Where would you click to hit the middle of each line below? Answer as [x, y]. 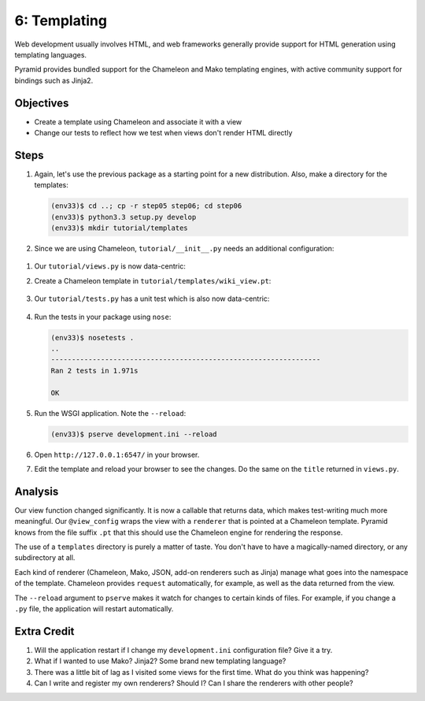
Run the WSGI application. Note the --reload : [110, 413]
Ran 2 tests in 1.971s [94, 371]
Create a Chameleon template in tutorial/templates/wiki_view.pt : [153, 280]
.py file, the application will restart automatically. [94, 608]
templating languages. [50, 54]
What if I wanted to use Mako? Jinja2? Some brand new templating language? [160, 661]
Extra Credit [44, 631]
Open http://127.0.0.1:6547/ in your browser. [117, 454]
